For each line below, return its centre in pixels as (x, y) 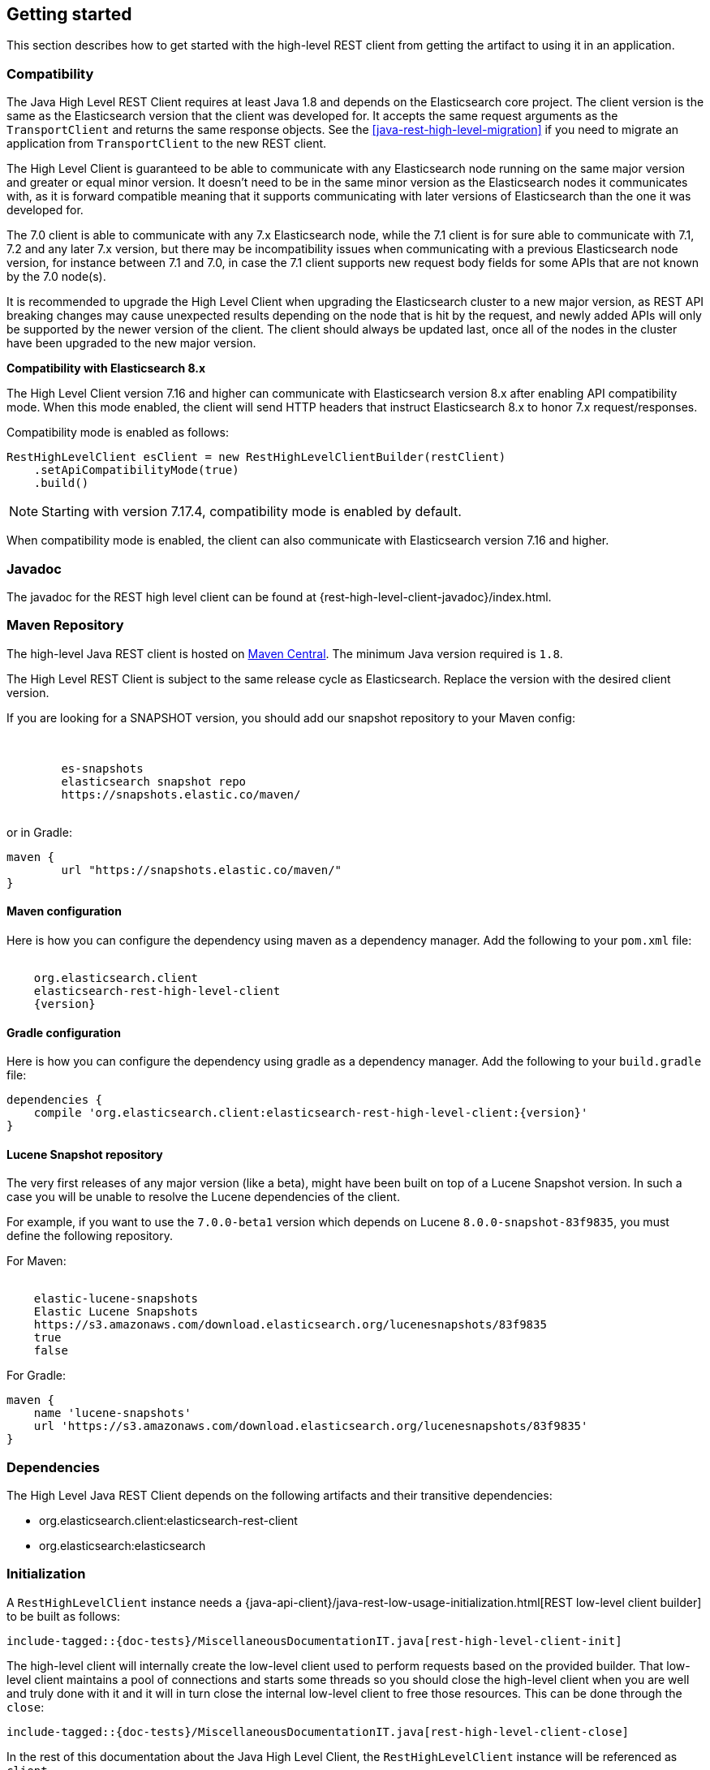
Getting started (69, 14)
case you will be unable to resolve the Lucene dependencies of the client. (203, 1197)
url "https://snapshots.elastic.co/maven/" (202, 870)
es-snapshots (102, 768)
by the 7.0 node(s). (56, 277)
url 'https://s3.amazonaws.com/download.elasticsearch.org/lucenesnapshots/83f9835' (311, 1426)
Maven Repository (65, 625)
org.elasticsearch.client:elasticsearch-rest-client (168, 1521)
